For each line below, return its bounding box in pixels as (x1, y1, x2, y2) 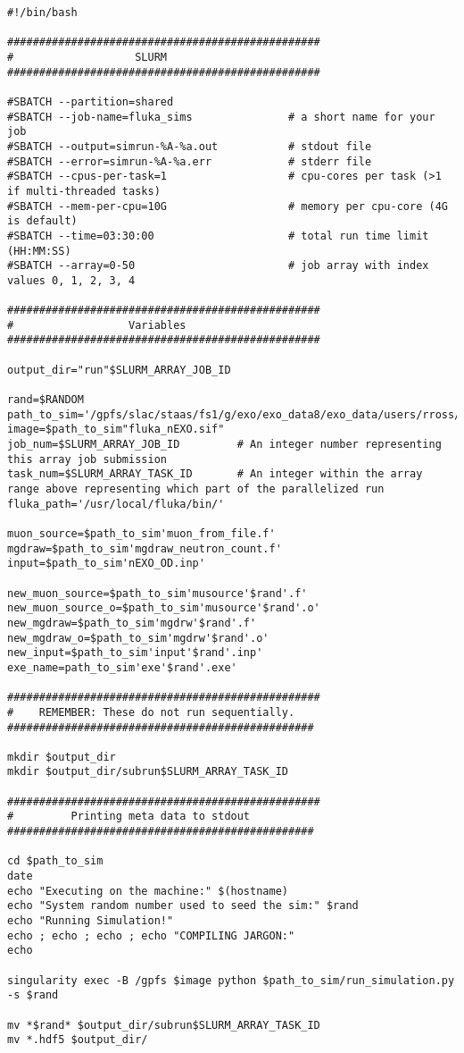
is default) (7, 215, 78, 228)
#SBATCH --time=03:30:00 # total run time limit (7, 229, 429, 242)
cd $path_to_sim (7, 855, 104, 868)
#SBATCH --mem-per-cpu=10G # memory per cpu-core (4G (7, 199, 448, 213)
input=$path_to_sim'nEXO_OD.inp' (7, 557, 205, 570)
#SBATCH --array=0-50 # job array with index (7, 259, 429, 273)
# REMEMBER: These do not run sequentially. (7, 705, 295, 719)
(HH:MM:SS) (7, 244, 71, 257)
